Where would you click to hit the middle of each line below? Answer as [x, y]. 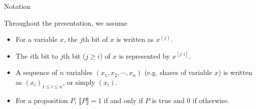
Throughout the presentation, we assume [66, 22]
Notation [18, 6]
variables [79, 72]
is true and [168, 100]
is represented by [145, 55]
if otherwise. [211, 100]
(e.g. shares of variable [178, 72]
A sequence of [37, 72]
